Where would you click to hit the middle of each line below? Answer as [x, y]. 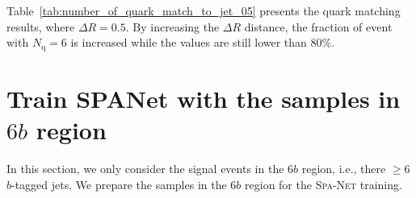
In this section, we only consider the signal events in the [145, 168]
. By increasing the [172, 26]
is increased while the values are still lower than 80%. [203, 42]
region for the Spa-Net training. [324, 184]
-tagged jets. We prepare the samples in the [119, 184]
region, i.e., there [344, 168]
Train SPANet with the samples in [204, 98]
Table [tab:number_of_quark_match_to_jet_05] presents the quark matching [204, 10]
